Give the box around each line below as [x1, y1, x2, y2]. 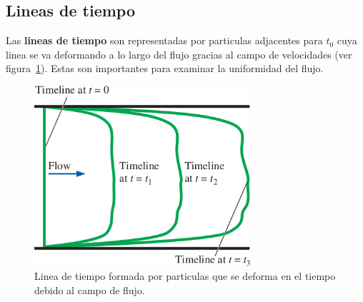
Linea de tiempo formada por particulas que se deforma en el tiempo [34, 268, 336, 283]
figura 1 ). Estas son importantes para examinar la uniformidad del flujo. [6, 61, 324, 76]
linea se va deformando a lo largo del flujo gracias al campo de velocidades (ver [6, 46, 352, 61]
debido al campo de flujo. [34, 283, 145, 298]
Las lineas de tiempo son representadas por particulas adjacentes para [6, 33, 323, 48]
